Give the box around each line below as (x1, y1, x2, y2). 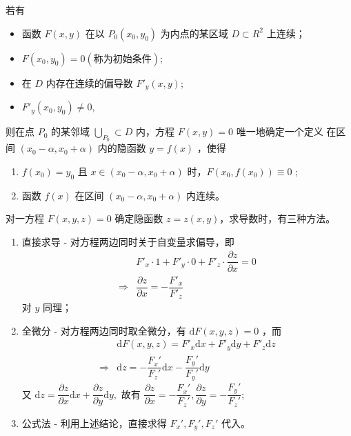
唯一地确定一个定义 (236, 124, 323, 139)
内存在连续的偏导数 (46, 75, 133, 90)
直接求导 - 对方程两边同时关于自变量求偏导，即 (21, 234, 234, 248)
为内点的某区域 (160, 26, 228, 40)
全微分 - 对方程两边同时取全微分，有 (21, 323, 186, 337)
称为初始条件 (93, 54, 152, 64)
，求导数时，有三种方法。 (219, 211, 336, 226)
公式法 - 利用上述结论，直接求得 (21, 415, 167, 430)
